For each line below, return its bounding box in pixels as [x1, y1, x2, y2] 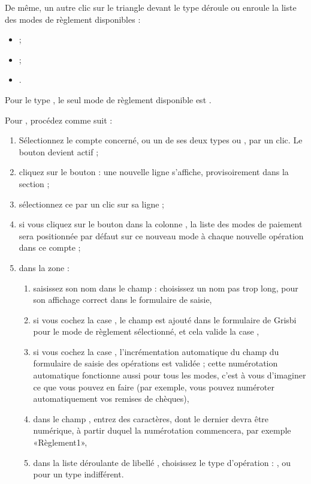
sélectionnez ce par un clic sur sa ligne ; [19, 197, 164, 210]
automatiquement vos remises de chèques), [33, 392, 189, 405]
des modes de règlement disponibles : [5, 13, 141, 25]
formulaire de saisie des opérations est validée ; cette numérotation [33, 357, 278, 369]
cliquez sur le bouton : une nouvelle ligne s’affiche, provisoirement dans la [19, 166, 289, 178]
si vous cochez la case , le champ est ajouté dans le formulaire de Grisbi [33, 313, 297, 326]
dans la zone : [19, 261, 70, 273]
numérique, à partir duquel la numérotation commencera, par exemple [33, 424, 291, 437]
